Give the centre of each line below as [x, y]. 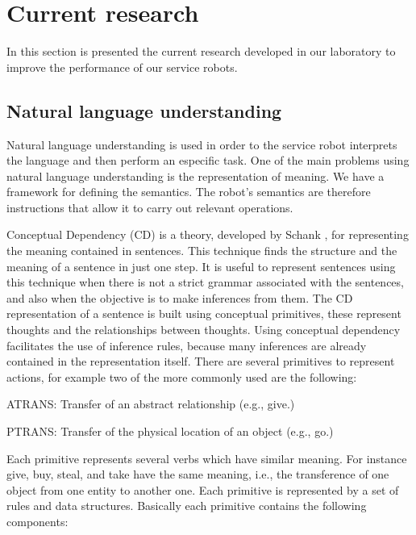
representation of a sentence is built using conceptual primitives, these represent [204, 313]
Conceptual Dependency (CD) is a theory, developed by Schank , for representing [208, 234]
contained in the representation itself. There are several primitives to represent [201, 361]
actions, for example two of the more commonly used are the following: [182, 376]
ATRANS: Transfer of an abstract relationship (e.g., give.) [151, 404]
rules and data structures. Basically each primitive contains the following [187, 506]
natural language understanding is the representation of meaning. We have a [196, 176]
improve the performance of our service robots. [122, 67]
